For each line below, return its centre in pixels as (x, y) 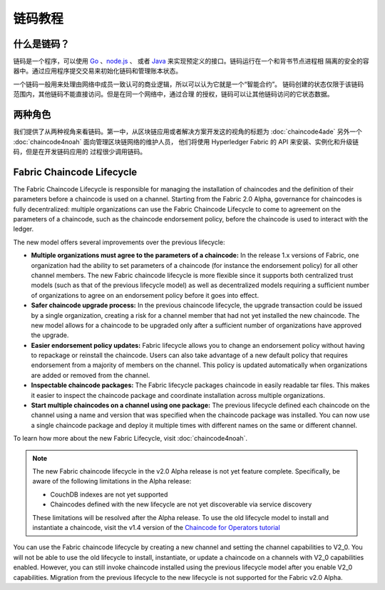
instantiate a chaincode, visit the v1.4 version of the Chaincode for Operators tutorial (156, 527)
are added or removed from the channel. (91, 375)
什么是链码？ (41, 44)
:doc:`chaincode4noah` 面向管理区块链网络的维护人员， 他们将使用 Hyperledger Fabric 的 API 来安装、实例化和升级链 (186, 141)
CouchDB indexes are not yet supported (109, 494)
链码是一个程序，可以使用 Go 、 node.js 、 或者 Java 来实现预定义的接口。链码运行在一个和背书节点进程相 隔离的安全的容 (191, 61)
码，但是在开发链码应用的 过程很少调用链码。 (79, 151)
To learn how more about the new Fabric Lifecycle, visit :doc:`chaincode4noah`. (130, 439)
